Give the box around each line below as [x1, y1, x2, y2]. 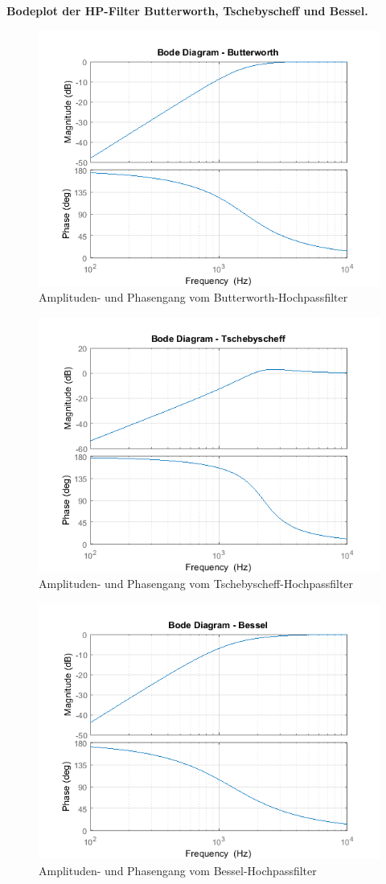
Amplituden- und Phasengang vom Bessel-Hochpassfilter [39, 861, 317, 878]
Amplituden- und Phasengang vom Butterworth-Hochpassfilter [39, 289, 348, 306]
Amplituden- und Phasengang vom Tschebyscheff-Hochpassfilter [39, 575, 354, 592]
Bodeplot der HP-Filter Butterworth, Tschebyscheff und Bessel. [6, 2, 368, 19]
